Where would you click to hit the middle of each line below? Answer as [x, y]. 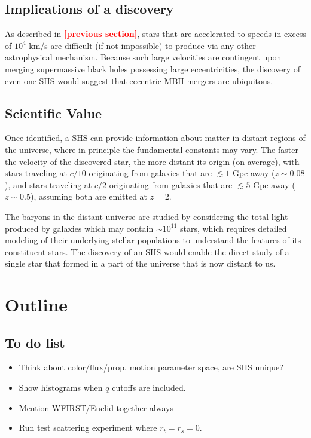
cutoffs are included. [149, 388]
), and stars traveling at [48, 184]
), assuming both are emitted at [89, 196]
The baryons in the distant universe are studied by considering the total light [147, 216]
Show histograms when [61, 388]
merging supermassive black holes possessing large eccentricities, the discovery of [153, 68]
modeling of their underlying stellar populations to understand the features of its [153, 240]
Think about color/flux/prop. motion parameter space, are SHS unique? [151, 367]
